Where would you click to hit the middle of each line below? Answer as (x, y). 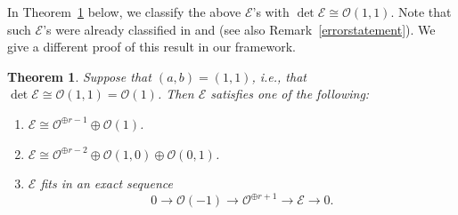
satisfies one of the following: (290, 94)
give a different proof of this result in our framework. (151, 47)
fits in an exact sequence (106, 183)
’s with (271, 12)
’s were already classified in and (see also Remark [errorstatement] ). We (239, 29)
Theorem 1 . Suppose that (79, 76)
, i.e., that (279, 76)
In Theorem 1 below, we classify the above (124, 12)
